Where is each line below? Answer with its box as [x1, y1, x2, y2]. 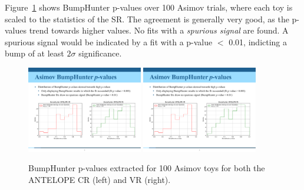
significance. [78, 47, 122, 59]
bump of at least [5, 47, 64, 59]
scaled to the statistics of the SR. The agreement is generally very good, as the [5, 12, 289, 25]
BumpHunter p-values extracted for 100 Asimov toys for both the [28, 162, 265, 174]
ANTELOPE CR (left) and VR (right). [28, 174, 171, 186]
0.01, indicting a [229, 35, 288, 48]
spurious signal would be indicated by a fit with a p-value [5, 35, 213, 48]
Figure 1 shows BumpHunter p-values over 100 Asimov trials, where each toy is [5, 1, 293, 13]
